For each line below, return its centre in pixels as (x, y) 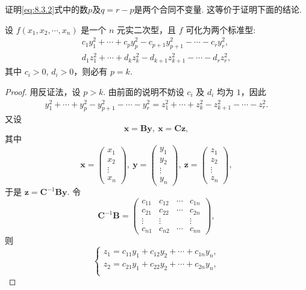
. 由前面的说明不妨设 (144, 91)
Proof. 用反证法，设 (43, 91)
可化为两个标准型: (221, 29)
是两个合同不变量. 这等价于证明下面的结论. (218, 9)
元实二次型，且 (147, 29)
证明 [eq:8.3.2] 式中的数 (47, 9)
